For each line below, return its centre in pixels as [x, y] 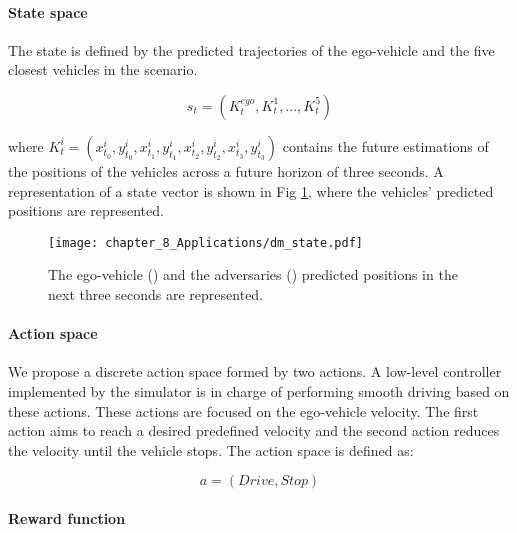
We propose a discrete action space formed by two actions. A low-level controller [255, 371]
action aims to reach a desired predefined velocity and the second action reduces [254, 430]
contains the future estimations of [385, 145]
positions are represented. [86, 210]
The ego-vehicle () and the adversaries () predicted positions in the [253, 274]
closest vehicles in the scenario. [103, 69]
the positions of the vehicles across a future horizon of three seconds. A [226, 170]
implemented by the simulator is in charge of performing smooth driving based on [259, 391]
